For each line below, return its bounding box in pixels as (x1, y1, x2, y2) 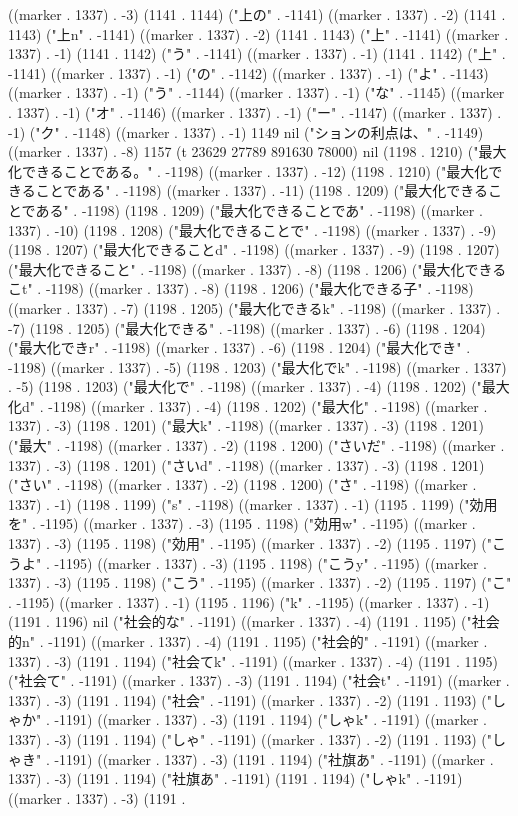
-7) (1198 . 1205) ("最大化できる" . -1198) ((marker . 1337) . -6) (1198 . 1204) (8, 317, 486, 338)
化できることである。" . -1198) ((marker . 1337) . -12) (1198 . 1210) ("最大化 (8, 160, 489, 181)
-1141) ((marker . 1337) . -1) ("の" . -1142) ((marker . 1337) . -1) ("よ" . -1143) (8, 62, 489, 83)
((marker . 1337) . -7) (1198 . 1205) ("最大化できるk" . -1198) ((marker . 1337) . (8, 297, 501, 318)
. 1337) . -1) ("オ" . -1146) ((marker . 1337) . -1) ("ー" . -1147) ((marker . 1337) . (8, 101, 502, 122)
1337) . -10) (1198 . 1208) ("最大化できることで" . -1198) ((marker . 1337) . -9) (8, 219, 497, 240)
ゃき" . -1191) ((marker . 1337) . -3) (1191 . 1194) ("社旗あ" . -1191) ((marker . (8, 748, 494, 769)
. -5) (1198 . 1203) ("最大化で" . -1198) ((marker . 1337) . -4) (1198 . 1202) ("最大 (8, 376, 510, 397)
